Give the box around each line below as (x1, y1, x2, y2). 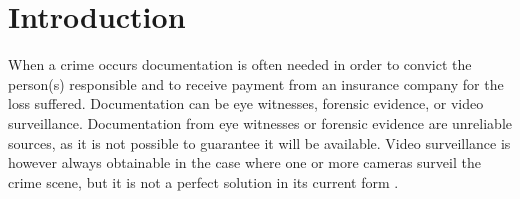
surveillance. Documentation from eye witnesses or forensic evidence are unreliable (8, 112, 512, 133)
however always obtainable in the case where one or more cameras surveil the (8, 152, 481, 173)
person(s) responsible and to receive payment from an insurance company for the (8, 73, 504, 94)
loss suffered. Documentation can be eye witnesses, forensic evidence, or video (8, 93, 484, 114)
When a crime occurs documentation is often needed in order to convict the (8, 54, 472, 75)
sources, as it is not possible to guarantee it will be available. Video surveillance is (8, 132, 511, 153)
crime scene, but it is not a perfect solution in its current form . (8, 171, 399, 192)
